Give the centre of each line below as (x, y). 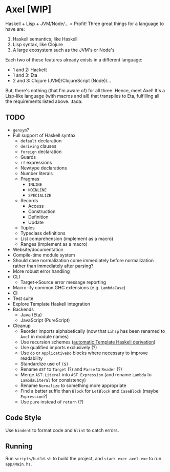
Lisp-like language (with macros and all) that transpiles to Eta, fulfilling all (82, 96)
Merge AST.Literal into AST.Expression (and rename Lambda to (86, 374)
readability (31, 358)
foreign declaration (41, 152)
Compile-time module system (44, 255)
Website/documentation (38, 249)
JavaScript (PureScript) (45, 320)
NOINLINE (37, 190)
